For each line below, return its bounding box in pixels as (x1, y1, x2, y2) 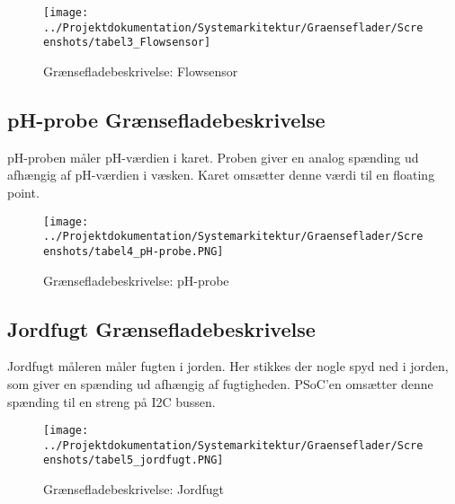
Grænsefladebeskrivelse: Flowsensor (43, 61, 238, 80)
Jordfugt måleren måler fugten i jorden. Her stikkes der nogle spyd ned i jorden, (7, 357, 449, 376)
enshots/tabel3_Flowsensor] (43, 36, 211, 49)
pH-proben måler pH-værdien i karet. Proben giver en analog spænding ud (7, 147, 419, 166)
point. (7, 182, 40, 201)
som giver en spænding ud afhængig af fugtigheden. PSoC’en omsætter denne (7, 374, 433, 393)
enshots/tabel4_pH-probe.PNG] (43, 244, 224, 258)
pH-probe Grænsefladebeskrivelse (7, 105, 326, 133)
